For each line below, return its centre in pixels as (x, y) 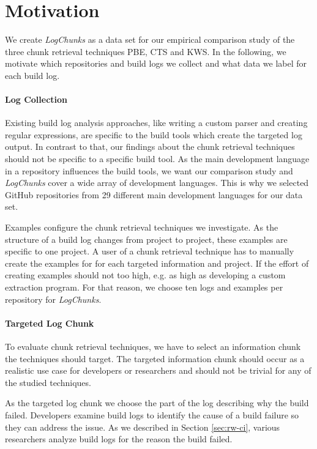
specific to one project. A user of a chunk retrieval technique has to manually (150, 251)
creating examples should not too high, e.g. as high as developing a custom (145, 275)
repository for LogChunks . (53, 299)
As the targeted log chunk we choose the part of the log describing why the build (157, 403)
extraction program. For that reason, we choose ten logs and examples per (144, 287)
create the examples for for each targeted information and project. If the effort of (157, 263)
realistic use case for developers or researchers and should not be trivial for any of (158, 370)
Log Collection (36, 99)
